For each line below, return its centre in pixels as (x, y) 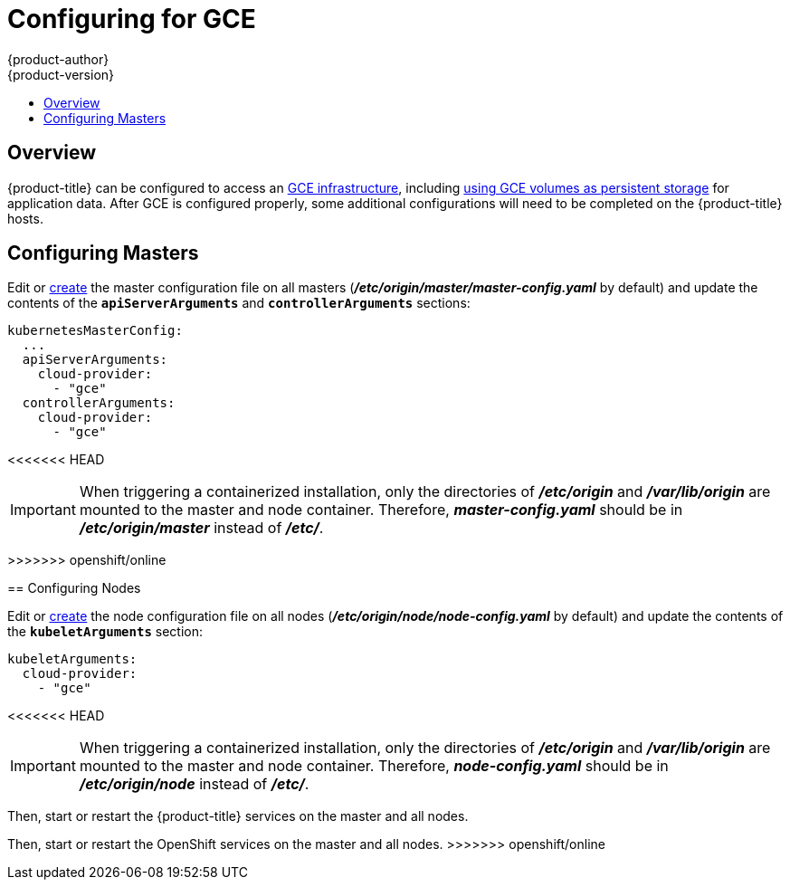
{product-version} (61, 74)
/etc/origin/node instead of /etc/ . (194, 784)
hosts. (25, 218)
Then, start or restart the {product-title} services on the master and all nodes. (238, 816)
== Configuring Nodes (74, 588)
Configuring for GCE (132, 19)
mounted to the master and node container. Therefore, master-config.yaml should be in (381, 510)
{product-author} (58, 59)
